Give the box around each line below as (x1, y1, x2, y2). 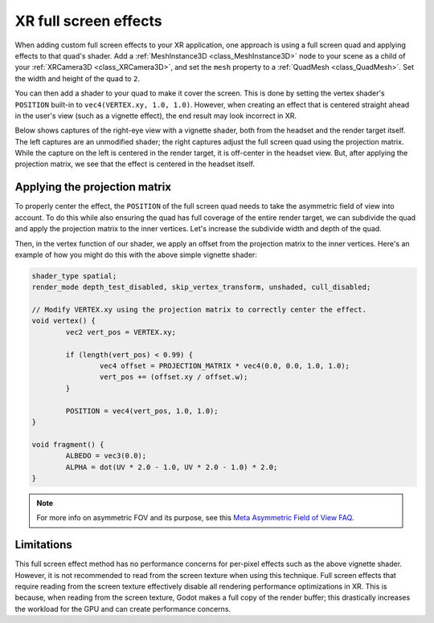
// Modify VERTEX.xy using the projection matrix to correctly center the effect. (31, 305, 367, 315)
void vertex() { (31, 316, 96, 325)
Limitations (14, 538, 72, 552)
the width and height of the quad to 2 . (14, 73, 141, 83)
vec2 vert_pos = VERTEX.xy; (65, 328, 177, 336)
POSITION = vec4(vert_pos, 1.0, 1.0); (65, 406, 219, 415)
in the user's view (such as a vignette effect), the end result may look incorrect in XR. (14, 111, 297, 120)
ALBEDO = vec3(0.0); (65, 451, 147, 461)
